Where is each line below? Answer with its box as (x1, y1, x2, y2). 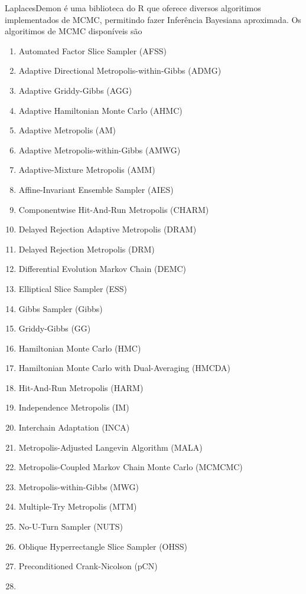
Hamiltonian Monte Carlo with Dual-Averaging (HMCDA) (18, 362, 231, 374)
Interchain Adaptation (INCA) (18, 421, 130, 434)
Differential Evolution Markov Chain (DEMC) (18, 262, 187, 275)
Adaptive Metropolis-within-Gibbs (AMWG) (18, 143, 181, 156)
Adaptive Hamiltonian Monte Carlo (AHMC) (18, 104, 183, 116)
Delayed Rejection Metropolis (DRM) (18, 242, 155, 255)
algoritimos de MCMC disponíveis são (5, 25, 142, 37)
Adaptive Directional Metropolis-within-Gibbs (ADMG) (18, 64, 222, 77)
